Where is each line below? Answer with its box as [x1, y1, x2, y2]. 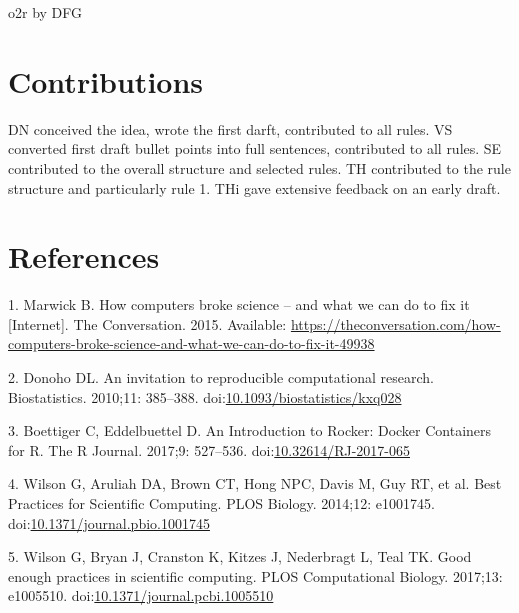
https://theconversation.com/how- [290, 313, 501, 334]
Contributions [8, 60, 204, 101]
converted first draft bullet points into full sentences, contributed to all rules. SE [8, 138, 502, 159]
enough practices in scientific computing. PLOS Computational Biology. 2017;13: [8, 565, 503, 586]
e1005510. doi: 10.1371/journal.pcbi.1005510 [8, 585, 274, 606]
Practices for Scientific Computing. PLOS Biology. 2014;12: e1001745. [8, 492, 435, 513]
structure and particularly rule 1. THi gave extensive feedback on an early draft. [8, 177, 501, 198]
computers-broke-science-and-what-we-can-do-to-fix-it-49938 [8, 333, 375, 354]
